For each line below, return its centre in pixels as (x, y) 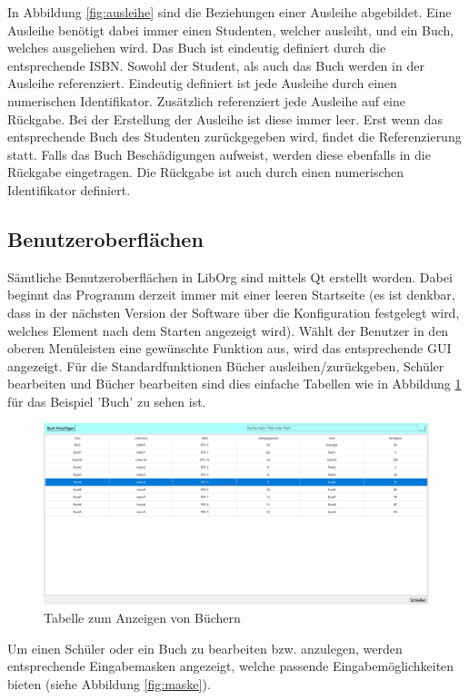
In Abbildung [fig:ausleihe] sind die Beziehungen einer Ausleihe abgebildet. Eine (230, 12)
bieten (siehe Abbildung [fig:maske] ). (109, 683)
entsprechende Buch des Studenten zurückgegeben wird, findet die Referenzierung (234, 137)
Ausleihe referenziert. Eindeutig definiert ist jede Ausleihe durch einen (202, 83)
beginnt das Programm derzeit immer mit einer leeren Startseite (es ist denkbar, (231, 295)
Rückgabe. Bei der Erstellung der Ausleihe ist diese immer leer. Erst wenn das (225, 118)
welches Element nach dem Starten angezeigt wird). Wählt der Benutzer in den (228, 330)
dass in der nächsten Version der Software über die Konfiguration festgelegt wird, (234, 312)
